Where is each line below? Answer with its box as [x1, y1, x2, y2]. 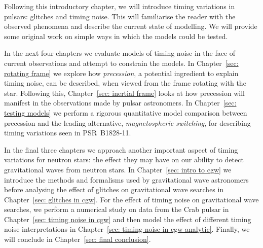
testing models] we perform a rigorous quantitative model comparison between [4, 107, 247, 118]
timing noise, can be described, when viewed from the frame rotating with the [4, 78, 246, 88]
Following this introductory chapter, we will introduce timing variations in [4, 1, 235, 11]
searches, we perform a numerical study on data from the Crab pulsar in [4, 204, 229, 215]
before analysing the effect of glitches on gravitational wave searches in [4, 184, 224, 195]
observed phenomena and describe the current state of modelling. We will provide [4, 21, 257, 31]
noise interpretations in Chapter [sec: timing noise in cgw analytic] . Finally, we [4, 224, 250, 234]
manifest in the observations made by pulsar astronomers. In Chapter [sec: [4, 97, 237, 108]
